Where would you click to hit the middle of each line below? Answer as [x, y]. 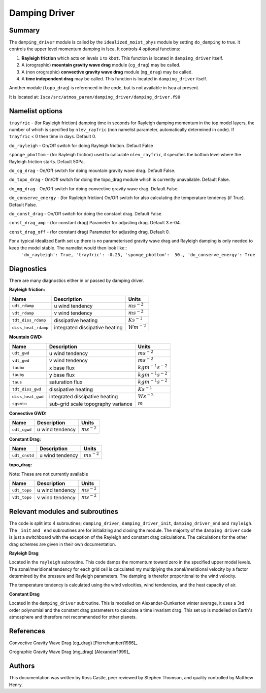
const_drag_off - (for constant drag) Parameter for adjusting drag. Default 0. [89, 232]
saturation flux [66, 382]
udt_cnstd [23, 455]
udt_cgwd [22, 430]
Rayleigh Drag [24, 553]
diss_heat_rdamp [30, 328]
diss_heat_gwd [28, 397]
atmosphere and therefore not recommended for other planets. [73, 617]
